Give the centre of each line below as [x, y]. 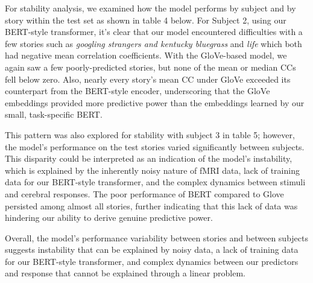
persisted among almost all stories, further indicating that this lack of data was [151, 205]
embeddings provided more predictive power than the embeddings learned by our [155, 102]
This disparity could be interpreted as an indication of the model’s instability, [149, 158]
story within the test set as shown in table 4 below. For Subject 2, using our [146, 20]
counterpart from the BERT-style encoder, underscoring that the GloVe [138, 91]
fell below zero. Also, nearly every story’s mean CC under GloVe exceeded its [148, 79]
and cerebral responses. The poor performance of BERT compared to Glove [144, 193]
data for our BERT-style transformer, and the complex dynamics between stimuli [155, 182]
